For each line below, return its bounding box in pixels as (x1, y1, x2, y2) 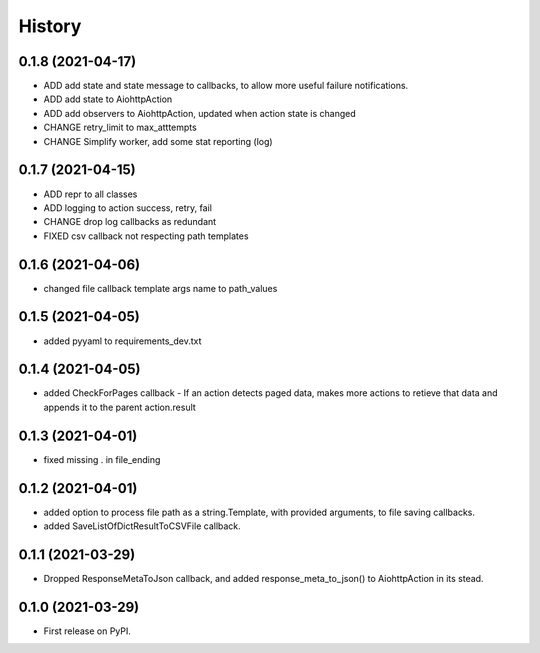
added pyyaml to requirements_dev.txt (43, 335, 202, 347)
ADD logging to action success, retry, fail (43, 201, 212, 214)
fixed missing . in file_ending (43, 453, 161, 465)
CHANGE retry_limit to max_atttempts (43, 121, 197, 134)
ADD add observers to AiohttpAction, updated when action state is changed (43, 107, 357, 119)
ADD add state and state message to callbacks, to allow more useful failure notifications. (43, 80, 409, 92)
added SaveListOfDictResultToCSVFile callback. (43, 520, 242, 532)
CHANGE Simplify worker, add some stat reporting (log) (43, 135, 274, 147)
